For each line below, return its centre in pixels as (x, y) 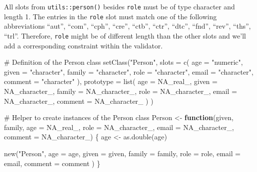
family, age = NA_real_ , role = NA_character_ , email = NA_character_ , (119, 127)
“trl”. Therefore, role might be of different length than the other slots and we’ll (125, 35)
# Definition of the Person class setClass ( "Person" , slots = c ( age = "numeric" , (124, 62)
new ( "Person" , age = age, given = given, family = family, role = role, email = (122, 153)
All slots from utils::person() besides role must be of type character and (120, 6)
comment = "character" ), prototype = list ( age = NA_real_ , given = (111, 81)
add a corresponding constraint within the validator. (83, 45)
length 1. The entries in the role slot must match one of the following (110, 16)
